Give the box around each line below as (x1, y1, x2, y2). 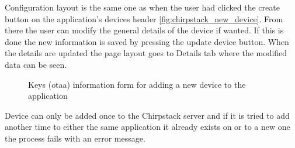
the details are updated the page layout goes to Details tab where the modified (5, 47, 287, 59)
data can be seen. (5, 58, 67, 70)
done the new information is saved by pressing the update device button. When (5, 35, 289, 47)
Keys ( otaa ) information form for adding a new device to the (28, 78, 246, 90)
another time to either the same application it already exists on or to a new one (5, 121, 290, 133)
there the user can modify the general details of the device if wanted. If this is (5, 24, 284, 36)
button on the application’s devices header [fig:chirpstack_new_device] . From (5, 12, 283, 25)
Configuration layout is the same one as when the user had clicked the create (5, 1, 280, 13)
